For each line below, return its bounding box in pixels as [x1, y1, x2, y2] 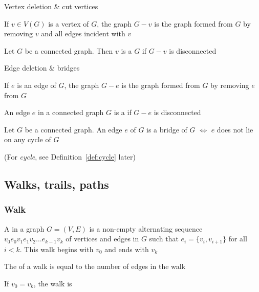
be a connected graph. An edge [25, 124, 122, 134]
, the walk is [33, 278, 72, 288]
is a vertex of [48, 18, 89, 29]
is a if [114, 107, 132, 118]
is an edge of [17, 79, 56, 90]
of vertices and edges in [66, 233, 139, 244]
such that [149, 233, 179, 244]
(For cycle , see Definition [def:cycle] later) [4, 151, 136, 162]
